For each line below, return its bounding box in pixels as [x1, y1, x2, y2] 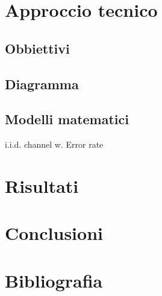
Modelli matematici [5, 110, 129, 128]
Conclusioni [5, 221, 103, 245]
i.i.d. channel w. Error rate [5, 138, 104, 151]
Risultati [5, 173, 79, 198]
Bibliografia [5, 268, 103, 292]
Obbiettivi [5, 39, 70, 57]
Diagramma [5, 74, 79, 93]
